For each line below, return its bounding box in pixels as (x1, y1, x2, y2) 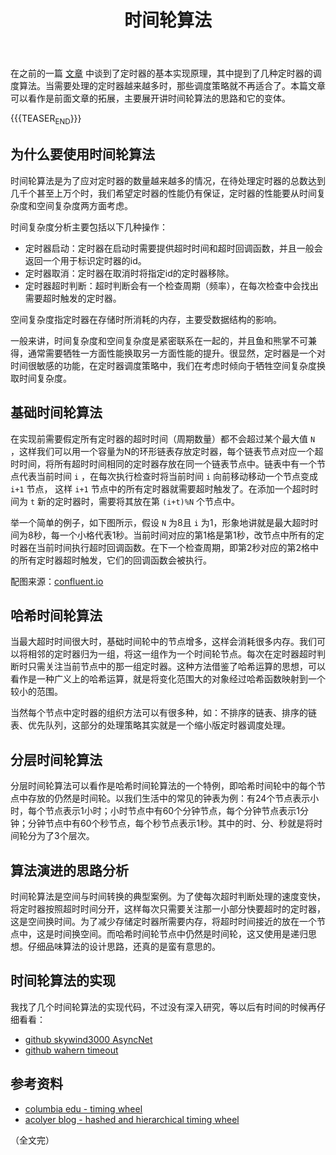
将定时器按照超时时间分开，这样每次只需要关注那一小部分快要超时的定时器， (10, 903, 326, 915)
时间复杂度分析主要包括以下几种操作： (10, 221, 168, 233)
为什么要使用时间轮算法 (10, 146, 155, 163)
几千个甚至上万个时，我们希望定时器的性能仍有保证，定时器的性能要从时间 (10, 187, 317, 199)
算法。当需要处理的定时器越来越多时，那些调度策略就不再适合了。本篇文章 (18, 80, 326, 92)
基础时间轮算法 (10, 404, 103, 421)
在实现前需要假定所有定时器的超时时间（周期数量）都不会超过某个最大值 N (10, 432, 316, 445)
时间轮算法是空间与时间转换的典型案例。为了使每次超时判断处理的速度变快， (10, 891, 326, 903)
